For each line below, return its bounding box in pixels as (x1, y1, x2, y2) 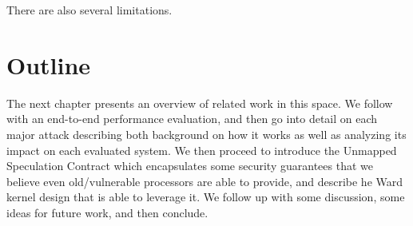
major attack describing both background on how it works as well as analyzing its (6, 125, 407, 142)
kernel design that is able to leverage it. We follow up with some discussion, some (6, 188, 405, 205)
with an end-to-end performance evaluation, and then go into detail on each (6, 110, 378, 127)
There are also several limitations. (6, 2, 173, 18)
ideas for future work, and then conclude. (6, 204, 208, 220)
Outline (6, 48, 91, 81)
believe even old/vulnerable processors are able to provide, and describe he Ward (6, 172, 403, 189)
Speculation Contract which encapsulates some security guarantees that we (6, 157, 373, 174)
